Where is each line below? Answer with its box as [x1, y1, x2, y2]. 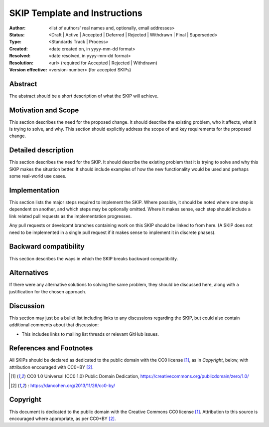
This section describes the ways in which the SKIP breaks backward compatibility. [9, 255, 178, 261]
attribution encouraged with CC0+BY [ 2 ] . [9, 364, 94, 370]
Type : [9, 39, 22, 45]
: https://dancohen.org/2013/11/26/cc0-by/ [27, 382, 116, 389]
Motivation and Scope [9, 106, 79, 114]
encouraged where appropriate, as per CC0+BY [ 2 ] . [9, 416, 116, 422]
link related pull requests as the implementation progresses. [9, 213, 132, 219]
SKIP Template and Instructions [9, 7, 143, 18]
